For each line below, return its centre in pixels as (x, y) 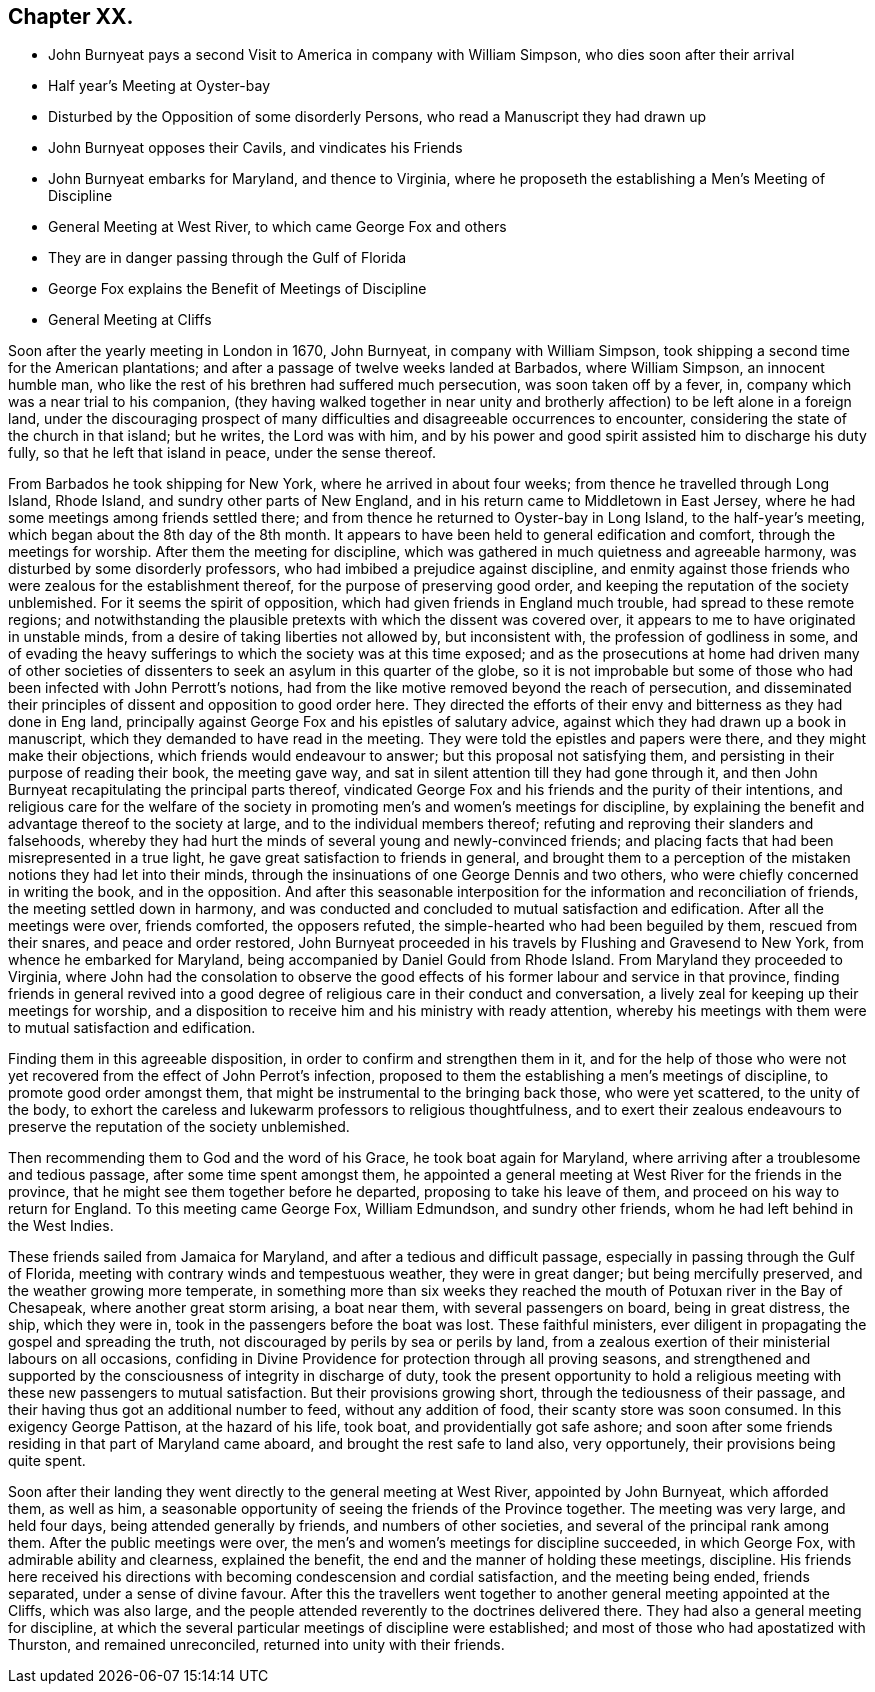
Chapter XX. (71, 16)
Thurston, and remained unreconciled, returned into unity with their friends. (256, 1645)
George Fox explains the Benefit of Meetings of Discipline (237, 289)
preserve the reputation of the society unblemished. (179, 1127)
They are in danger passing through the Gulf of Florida (227, 258)
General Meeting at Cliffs (130, 320)
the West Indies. (61, 1226)
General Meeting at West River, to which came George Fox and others (277, 227)
